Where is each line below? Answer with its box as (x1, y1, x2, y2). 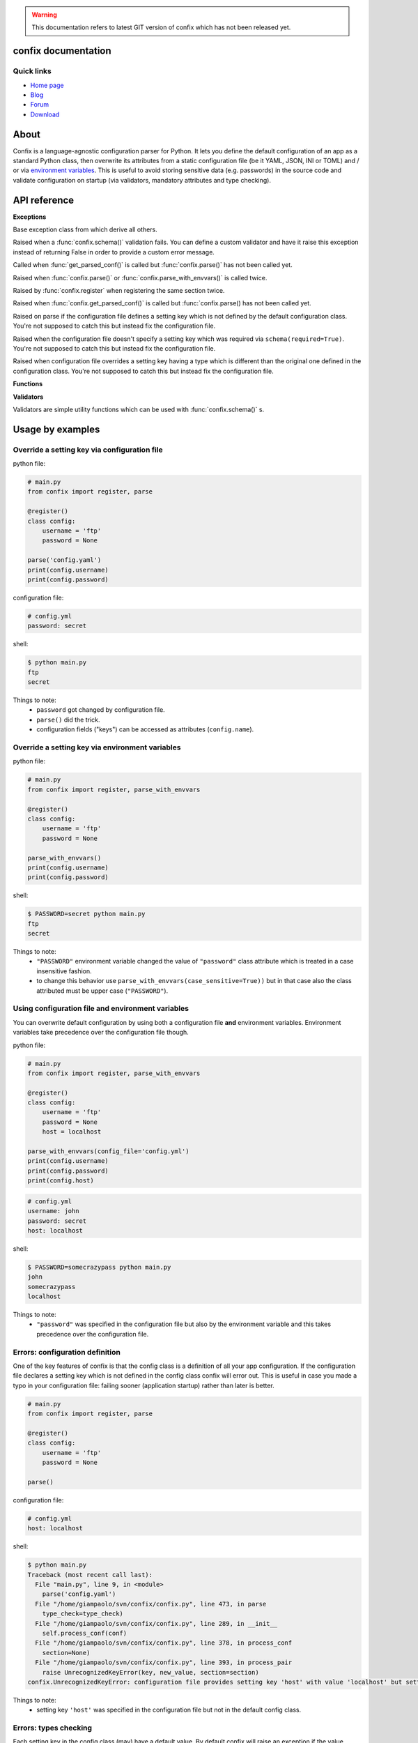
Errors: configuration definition (13, 1347, 121, 1357)
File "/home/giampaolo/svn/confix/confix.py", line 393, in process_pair (35, 1659, 293, 1666)
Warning (31, 10, 57, 19)
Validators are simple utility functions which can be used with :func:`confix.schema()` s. (13, 405, 265, 413)
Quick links (13, 66, 52, 76)
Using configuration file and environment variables (13, 1004, 189, 1014)
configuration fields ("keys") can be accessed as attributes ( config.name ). (36, 725, 254, 733)
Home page (30, 81, 64, 89)
